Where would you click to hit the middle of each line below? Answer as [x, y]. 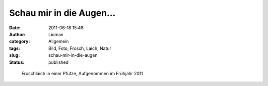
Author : [17, 34]
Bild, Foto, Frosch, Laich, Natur [80, 48]
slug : [14, 55]
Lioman [56, 34]
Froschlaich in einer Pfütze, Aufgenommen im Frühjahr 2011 [82, 73]
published [59, 62]
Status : [17, 62]
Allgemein [59, 42]
